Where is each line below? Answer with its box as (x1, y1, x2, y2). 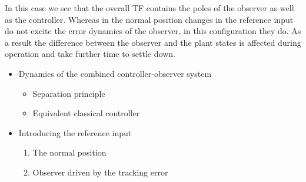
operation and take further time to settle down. (5, 48, 175, 60)
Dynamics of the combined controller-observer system (18, 67, 212, 79)
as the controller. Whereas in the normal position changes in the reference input (5, 13, 294, 25)
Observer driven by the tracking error (32, 166, 168, 178)
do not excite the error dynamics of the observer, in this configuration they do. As (5, 25, 301, 37)
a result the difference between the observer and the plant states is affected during (5, 36, 301, 48)
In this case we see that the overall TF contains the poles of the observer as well (5, 2, 294, 14)
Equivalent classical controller (32, 107, 140, 119)
